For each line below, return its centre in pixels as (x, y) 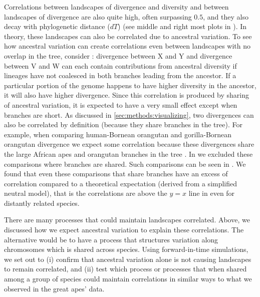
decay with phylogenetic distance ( (57, 26)
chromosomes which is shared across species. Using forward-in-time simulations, (126, 249)
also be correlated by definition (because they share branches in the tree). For (123, 124)
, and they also (226, 16)
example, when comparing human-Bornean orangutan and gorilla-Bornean (118, 134)
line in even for (212, 193)
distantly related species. (42, 203)
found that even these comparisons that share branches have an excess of (116, 174)
